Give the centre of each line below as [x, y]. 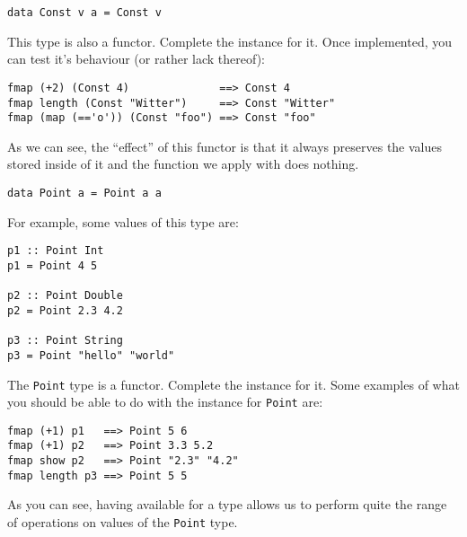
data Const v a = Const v [84, 13]
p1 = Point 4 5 [53, 265]
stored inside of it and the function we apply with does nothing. [183, 164]
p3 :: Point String [65, 341]
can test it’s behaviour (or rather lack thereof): [136, 59]
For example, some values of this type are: [123, 221]
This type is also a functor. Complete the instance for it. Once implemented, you [230, 41]
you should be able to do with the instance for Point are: [165, 402]
